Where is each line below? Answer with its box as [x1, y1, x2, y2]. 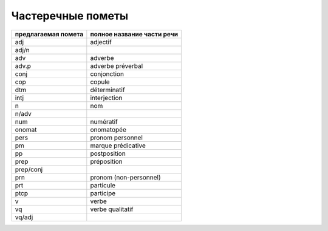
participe [90, 189, 116, 197]
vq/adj [15, 213, 33, 221]
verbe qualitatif [90, 205, 134, 213]
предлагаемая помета [15, 30, 84, 38]
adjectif [90, 38, 112, 46]
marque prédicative [90, 141, 146, 150]
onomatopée [90, 125, 127, 133]
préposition [90, 157, 123, 166]
